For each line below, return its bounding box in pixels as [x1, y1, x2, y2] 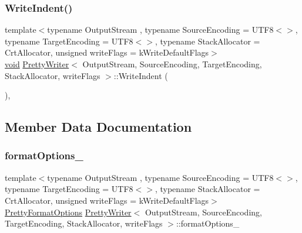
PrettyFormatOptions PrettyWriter [5, 205, 132, 218]
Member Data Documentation [5, 118, 192, 136]
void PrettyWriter [5, 58, 69, 70]
